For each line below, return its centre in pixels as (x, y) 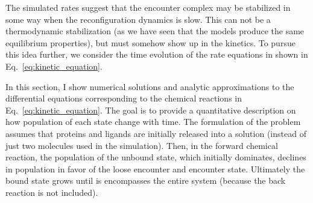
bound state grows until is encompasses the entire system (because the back (146, 180)
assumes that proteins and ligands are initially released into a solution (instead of (156, 133)
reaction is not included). (52, 192)
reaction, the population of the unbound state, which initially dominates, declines (156, 157)
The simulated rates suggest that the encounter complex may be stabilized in (148, 7)
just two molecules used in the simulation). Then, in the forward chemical (142, 145)
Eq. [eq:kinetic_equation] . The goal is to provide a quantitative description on (151, 110)
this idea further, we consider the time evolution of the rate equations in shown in (157, 54)
